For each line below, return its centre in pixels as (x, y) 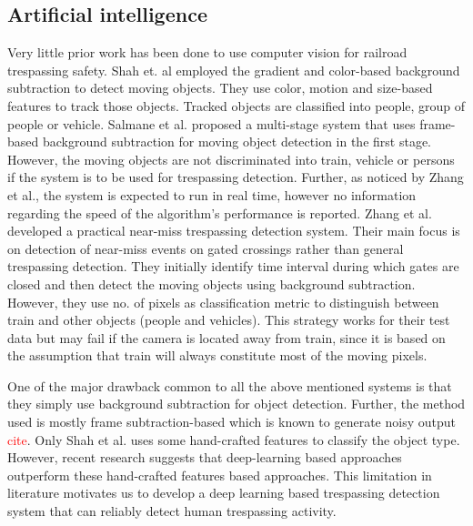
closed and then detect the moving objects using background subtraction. (211, 283)
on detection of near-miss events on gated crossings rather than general (206, 248)
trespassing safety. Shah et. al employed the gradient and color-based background (234, 70)
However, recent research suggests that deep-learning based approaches (205, 457)
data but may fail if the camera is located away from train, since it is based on (226, 337)
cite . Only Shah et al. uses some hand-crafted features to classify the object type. (234, 439)
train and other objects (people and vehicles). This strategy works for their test (229, 320)
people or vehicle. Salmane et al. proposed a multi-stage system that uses (211, 123)
